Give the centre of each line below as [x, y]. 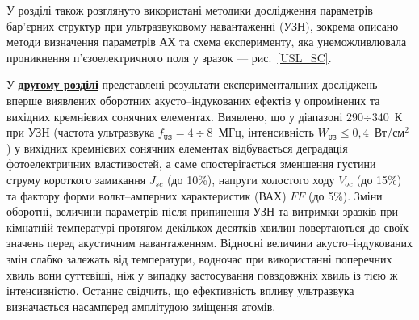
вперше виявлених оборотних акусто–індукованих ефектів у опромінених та [193, 100]
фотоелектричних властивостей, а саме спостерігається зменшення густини [191, 164]
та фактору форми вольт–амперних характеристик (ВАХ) [147, 195]
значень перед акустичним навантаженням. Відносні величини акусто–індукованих [210, 243]
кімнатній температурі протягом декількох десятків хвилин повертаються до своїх [208, 227]
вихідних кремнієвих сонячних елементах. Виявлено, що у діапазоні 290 [185, 116]
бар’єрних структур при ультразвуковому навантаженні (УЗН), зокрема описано [203, 25]
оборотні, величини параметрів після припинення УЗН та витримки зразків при [202, 211]
